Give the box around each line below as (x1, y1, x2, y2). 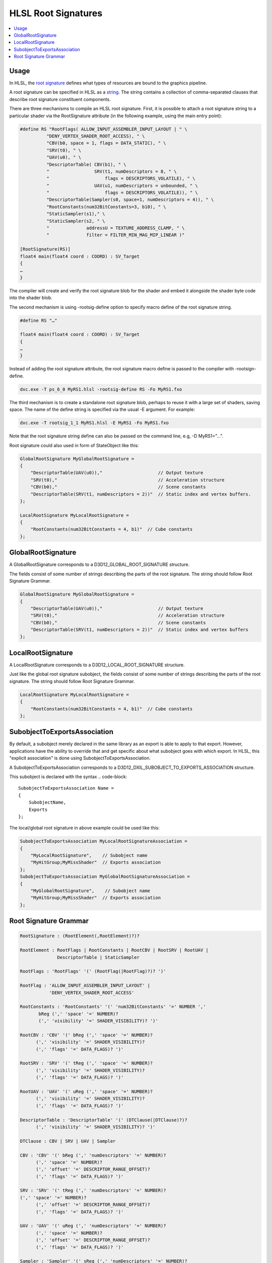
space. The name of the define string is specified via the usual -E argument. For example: (9, 407, 195, 413)
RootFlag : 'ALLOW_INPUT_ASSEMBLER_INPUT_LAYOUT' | (20, 983, 151, 989)
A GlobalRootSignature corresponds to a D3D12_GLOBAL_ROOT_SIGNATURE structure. (9, 561, 190, 568)
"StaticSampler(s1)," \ (46, 211, 105, 217)
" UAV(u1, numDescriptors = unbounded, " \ (46, 182, 198, 188)
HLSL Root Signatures (9, 8, 103, 19)
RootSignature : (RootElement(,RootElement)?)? (20, 933, 140, 939)
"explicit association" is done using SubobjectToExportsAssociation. (9, 755, 151, 761)
